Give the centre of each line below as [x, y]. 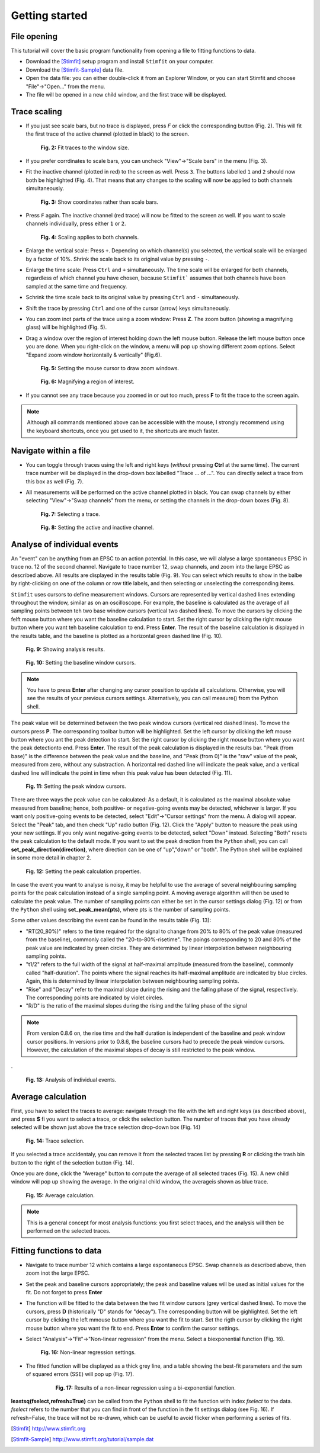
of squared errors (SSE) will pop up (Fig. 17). [80, 1374]
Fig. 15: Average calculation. [60, 1195]
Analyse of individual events [65, 544]
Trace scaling [36, 112]
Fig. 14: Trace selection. [55, 1141]
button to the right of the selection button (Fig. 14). [73, 1162]
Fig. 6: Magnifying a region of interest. [87, 381]
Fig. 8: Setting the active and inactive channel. [97, 528]
